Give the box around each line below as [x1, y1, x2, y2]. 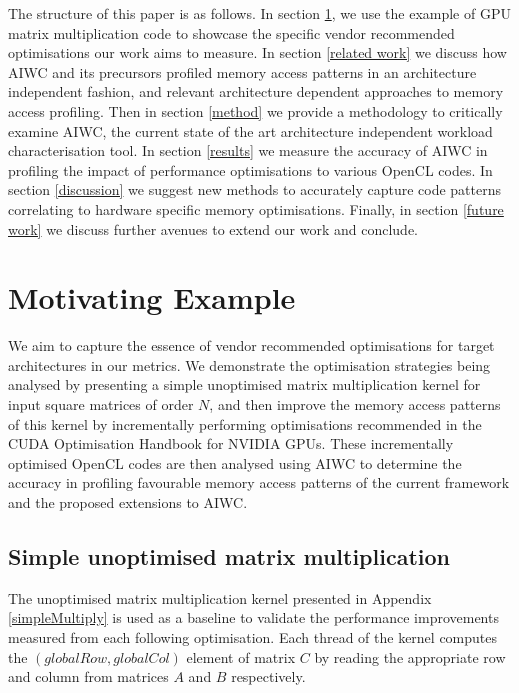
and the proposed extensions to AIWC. [8, 492, 248, 512]
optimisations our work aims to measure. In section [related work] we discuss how [8, 42, 507, 63]
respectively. [231, 666, 306, 687]
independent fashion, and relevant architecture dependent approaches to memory [8, 81, 504, 102]
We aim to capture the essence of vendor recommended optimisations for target [8, 335, 495, 356]
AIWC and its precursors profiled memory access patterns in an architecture [8, 61, 477, 82]
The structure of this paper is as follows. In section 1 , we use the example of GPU [8, 3, 511, 23]
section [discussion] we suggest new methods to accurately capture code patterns [8, 179, 502, 200]
